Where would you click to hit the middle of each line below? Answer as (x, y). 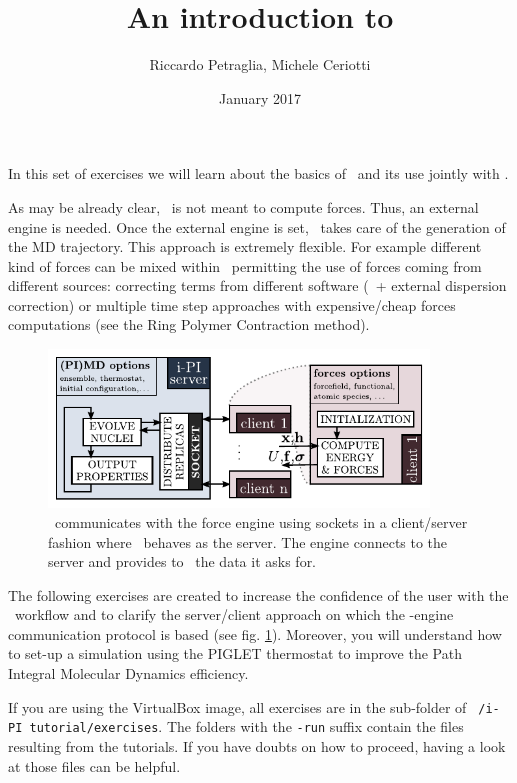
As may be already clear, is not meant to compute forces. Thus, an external (243, 206)
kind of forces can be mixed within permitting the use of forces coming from (245, 265)
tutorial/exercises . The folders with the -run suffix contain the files (246, 726)
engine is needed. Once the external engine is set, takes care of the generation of (257, 226)
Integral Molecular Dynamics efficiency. (128, 673)
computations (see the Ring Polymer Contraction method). (189, 324)
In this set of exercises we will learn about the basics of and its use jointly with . (258, 173)
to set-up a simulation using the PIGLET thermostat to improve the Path (235, 653)
